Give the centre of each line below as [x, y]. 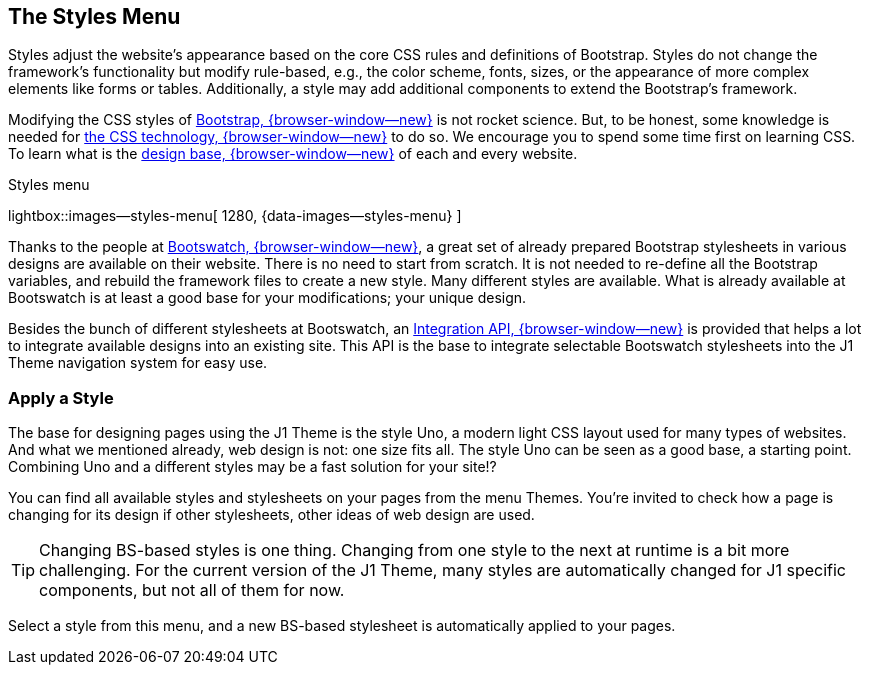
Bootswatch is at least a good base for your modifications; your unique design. [267, 298]
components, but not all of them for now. [192, 590]
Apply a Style [61, 397]
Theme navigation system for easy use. [138, 363]
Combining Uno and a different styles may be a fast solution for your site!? [252, 467]
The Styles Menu [94, 16]
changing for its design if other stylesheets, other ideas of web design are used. [271, 515]
